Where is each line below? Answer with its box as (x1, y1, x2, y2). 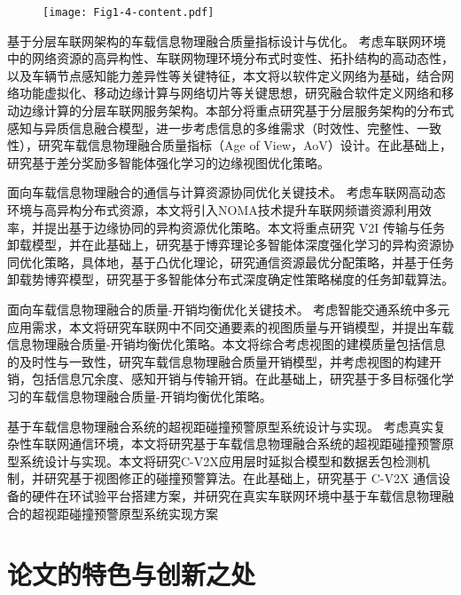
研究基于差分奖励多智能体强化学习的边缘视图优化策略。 (7, 153, 330, 171)
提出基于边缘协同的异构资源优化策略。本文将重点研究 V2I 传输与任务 (43, 218, 445, 236)
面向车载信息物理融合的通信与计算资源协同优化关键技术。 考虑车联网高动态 (7, 183, 446, 202)
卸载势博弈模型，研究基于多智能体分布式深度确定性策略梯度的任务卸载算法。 (7, 270, 454, 289)
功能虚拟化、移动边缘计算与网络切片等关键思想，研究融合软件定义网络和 (19, 83, 441, 102)
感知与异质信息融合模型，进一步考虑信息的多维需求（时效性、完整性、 (7, 118, 417, 137)
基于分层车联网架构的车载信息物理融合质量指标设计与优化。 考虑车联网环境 (7, 31, 446, 50)
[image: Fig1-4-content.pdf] (43, 6, 215, 19)
